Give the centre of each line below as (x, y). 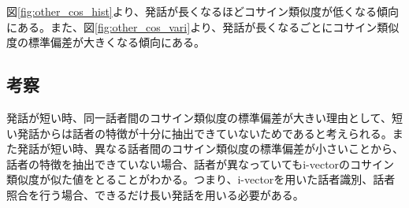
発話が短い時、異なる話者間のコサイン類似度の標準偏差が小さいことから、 (210, 149)
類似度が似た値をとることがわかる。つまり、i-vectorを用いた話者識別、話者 (201, 179)
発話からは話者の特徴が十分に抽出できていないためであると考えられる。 (204, 133)
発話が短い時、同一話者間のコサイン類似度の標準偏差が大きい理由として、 (199, 117)
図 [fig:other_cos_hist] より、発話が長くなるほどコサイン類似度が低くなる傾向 (203, 11)
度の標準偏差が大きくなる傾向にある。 (106, 42)
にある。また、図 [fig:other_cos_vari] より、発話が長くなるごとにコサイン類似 (203, 26)
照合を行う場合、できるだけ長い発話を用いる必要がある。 (155, 194)
